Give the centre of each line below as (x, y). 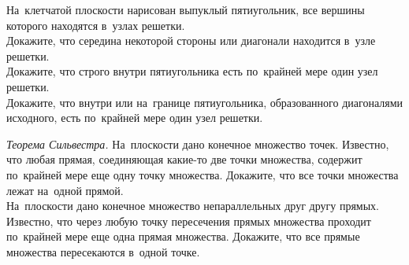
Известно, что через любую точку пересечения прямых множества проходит (189, 221)
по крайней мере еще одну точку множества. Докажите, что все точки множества (203, 174)
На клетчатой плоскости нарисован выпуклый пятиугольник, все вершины (186, 9)
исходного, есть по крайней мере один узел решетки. (135, 118)
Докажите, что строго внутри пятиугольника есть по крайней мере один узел (192, 71)
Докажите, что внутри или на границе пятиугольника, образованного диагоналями (204, 102)
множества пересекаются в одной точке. (103, 251)
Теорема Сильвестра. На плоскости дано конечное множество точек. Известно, (198, 144)
